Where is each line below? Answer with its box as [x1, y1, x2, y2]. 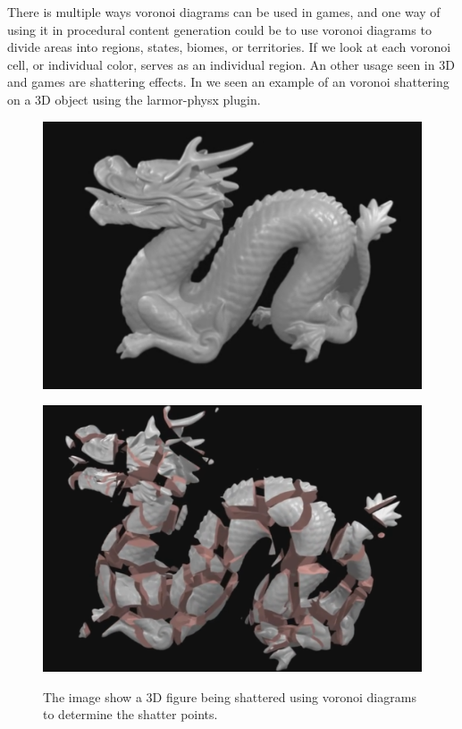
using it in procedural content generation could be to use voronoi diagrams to [7, 20, 432, 38]
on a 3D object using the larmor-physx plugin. [7, 89, 261, 108]
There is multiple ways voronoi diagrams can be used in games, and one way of [7, 3, 441, 21]
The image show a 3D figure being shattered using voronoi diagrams [43, 687, 416, 706]
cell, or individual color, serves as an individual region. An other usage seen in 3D [7, 55, 455, 73]
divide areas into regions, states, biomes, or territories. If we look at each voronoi [7, 38, 451, 56]
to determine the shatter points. [43, 705, 218, 724]
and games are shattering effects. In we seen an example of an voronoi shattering [7, 72, 449, 91]
